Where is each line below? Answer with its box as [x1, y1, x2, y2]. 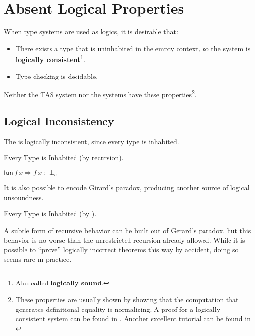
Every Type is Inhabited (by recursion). [4, 153, 124, 163]
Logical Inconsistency [4, 113, 114, 128]
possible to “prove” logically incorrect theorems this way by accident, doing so [4, 244, 239, 255]
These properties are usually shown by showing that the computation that [15, 294, 239, 304]
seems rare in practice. [4, 254, 72, 264]
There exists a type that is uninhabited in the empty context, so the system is [15, 43, 251, 53]
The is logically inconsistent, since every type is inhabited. [4, 136, 179, 146]
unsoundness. [4, 192, 44, 202]
